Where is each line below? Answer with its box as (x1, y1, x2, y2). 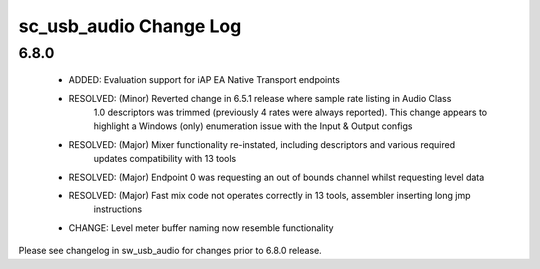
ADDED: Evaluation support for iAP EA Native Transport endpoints (68, 74, 340, 86)
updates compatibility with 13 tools (93, 153, 237, 165)
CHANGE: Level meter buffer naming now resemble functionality (68, 221, 334, 234)
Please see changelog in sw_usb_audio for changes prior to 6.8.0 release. (18, 245, 322, 257)
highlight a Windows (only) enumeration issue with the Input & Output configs (93, 120, 413, 132)
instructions (93, 203, 143, 215)
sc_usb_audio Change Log (18, 15, 242, 37)
